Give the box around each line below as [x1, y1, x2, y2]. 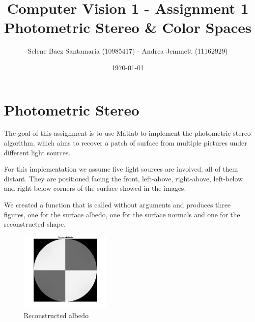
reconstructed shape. [4, 219, 66, 229]
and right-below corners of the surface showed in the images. [4, 183, 186, 193]
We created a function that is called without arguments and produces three [4, 200, 231, 209]
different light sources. [4, 147, 71, 157]
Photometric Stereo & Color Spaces [4, 17, 252, 37]
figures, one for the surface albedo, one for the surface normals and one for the [4, 209, 240, 219]
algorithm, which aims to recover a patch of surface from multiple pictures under [4, 138, 247, 148]
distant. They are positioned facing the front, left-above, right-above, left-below [4, 173, 243, 183]
